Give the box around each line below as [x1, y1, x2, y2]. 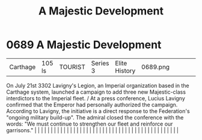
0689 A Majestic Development [6, 38, 162, 52]
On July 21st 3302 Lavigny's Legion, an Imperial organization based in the [6, 82, 189, 89]
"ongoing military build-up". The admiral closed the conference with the [6, 114, 184, 121]
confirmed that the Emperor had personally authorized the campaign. [6, 101, 178, 108]
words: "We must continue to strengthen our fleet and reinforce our [6, 120, 173, 127]
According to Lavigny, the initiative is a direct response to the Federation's [6, 107, 191, 115]
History [115, 66, 136, 75]
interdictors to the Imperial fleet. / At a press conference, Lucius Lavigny [6, 94, 185, 102]
